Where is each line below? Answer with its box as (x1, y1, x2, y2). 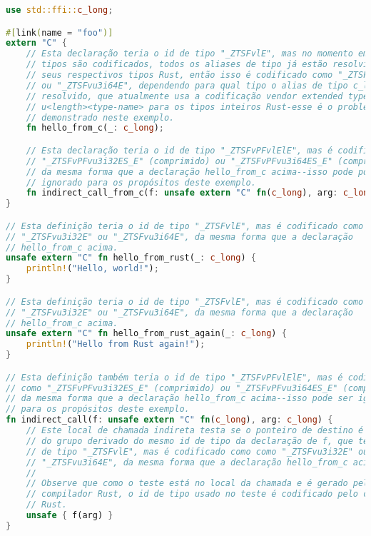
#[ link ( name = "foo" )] (6, 27, 113, 38)
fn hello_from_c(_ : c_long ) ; (26, 123, 164, 133)
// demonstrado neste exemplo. (26, 112, 175, 123)
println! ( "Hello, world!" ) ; (26, 263, 159, 274)
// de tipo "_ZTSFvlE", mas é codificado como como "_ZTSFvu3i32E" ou (26, 446, 369, 457)
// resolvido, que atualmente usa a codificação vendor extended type (26, 91, 369, 101)
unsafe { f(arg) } (26, 510, 113, 521)
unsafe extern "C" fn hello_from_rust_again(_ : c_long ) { (6, 328, 287, 339)
